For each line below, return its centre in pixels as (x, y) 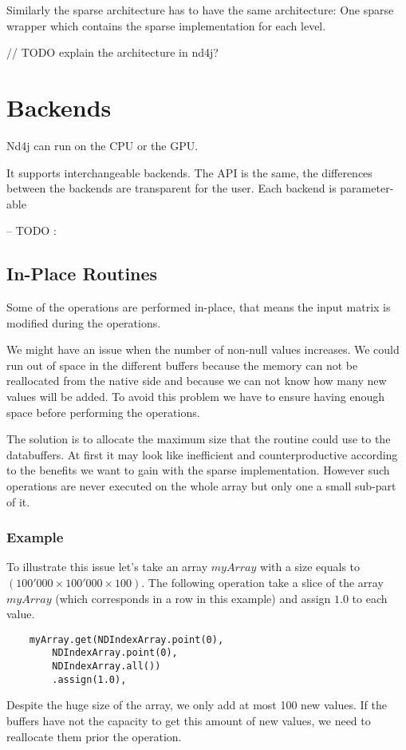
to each (370, 598)
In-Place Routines (82, 274)
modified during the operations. (84, 322)
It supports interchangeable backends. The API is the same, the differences (189, 172)
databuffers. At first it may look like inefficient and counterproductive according (202, 454)
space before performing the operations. (103, 412)
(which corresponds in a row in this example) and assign (193, 598)
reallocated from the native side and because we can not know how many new (197, 381)
